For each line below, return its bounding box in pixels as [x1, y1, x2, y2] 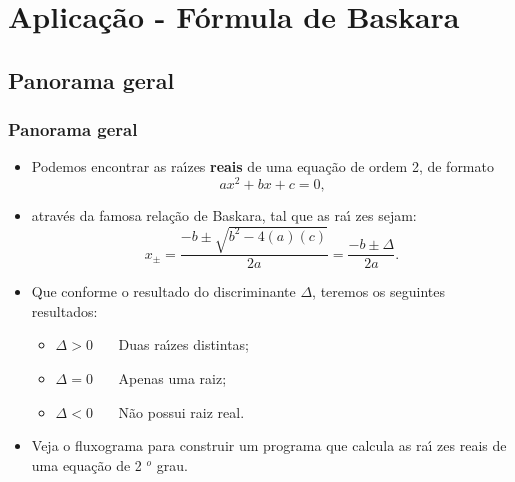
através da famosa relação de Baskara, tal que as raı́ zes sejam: [31, 205, 417, 226]
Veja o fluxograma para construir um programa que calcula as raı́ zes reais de [31, 435, 507, 456]
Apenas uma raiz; [118, 368, 227, 388]
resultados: [31, 300, 98, 321]
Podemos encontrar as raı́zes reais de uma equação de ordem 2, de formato [31, 156, 494, 177]
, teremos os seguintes [312, 281, 445, 302]
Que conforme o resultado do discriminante [31, 281, 296, 302]
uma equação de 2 [31, 454, 142, 475]
